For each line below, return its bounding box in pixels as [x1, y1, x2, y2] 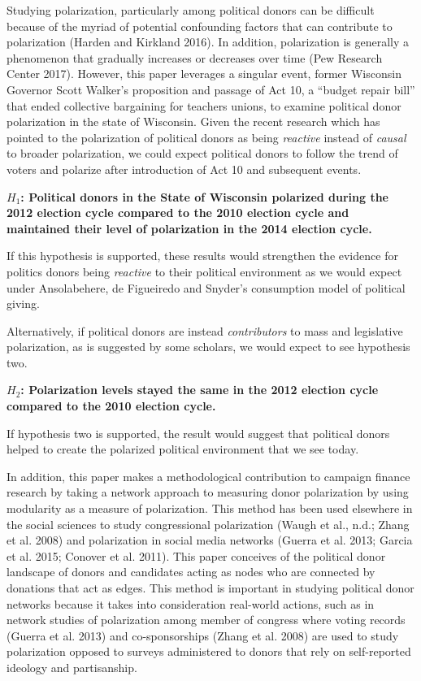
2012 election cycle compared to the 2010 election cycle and [7, 204, 349, 221]
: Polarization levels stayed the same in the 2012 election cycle [20, 381, 379, 398]
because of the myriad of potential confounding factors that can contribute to [7, 17, 393, 34]
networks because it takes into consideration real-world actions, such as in [7, 595, 375, 612]
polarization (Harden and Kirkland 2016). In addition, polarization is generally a [7, 33, 410, 50]
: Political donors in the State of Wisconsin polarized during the [20, 188, 389, 205]
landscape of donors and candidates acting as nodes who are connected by [7, 563, 375, 580]
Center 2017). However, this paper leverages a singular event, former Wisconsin [7, 65, 401, 82]
